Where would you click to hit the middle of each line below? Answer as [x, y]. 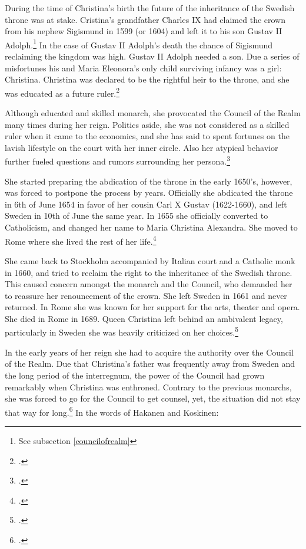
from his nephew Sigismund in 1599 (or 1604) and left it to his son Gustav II [144, 31]
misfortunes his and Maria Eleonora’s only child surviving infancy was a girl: [143, 68]
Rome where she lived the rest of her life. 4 [81, 240]
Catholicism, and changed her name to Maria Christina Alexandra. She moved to [151, 227]
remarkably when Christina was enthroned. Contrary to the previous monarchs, [148, 387]
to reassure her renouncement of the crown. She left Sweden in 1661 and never [146, 295]
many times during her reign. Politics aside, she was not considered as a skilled [147, 124]
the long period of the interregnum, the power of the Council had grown [135, 375]
